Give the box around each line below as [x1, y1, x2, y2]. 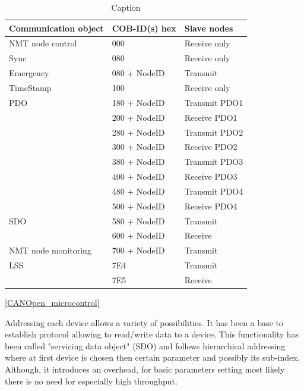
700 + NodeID [112, 244, 165, 257]
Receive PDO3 [184, 170, 237, 183]
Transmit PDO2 [184, 126, 243, 138]
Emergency [9, 67, 49, 79]
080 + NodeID [112, 67, 165, 79]
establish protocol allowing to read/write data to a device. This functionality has [5, 328, 299, 340]
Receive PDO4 [184, 199, 237, 212]
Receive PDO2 [184, 140, 237, 153]
